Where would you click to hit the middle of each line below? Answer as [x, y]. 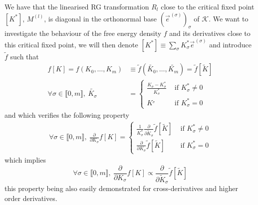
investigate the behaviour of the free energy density [83, 33]
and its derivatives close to [210, 33]
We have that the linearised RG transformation [77, 6]
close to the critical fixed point [208, 6]
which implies [25, 160]
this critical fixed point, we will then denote [71, 44]
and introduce [230, 44]
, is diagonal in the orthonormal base [101, 18]
